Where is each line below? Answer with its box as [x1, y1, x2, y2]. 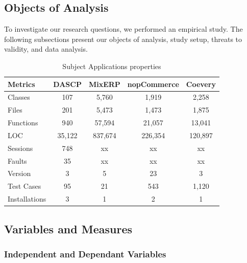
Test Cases [8, 181, 41, 191]
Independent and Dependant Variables [4, 247, 166, 260]
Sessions [8, 142, 33, 153]
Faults [8, 155, 27, 166]
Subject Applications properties [62, 60, 161, 71]
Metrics [8, 78, 35, 89]
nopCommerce [127, 78, 179, 89]
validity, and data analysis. [4, 43, 88, 54]
